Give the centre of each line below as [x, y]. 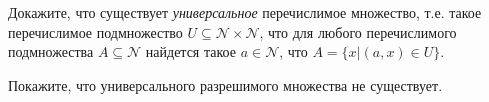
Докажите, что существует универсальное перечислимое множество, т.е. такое [245, 12]
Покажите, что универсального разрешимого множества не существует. [225, 84]
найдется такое [190, 51]
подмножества [51, 51]
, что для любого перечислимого [358, 31]
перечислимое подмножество [95, 31]
